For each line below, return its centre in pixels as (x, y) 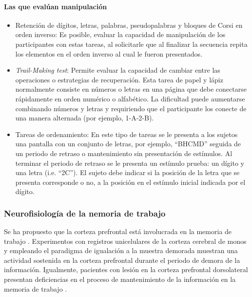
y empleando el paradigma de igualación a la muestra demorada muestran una (121, 250)
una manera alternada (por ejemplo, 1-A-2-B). (85, 118)
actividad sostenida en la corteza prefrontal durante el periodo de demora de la (122, 260)
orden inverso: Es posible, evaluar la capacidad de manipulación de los (120, 34)
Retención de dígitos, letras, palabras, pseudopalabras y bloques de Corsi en (129, 25)
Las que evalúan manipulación (56, 6)
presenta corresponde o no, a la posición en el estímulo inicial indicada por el (130, 182)
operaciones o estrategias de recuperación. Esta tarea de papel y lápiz (119, 79)
